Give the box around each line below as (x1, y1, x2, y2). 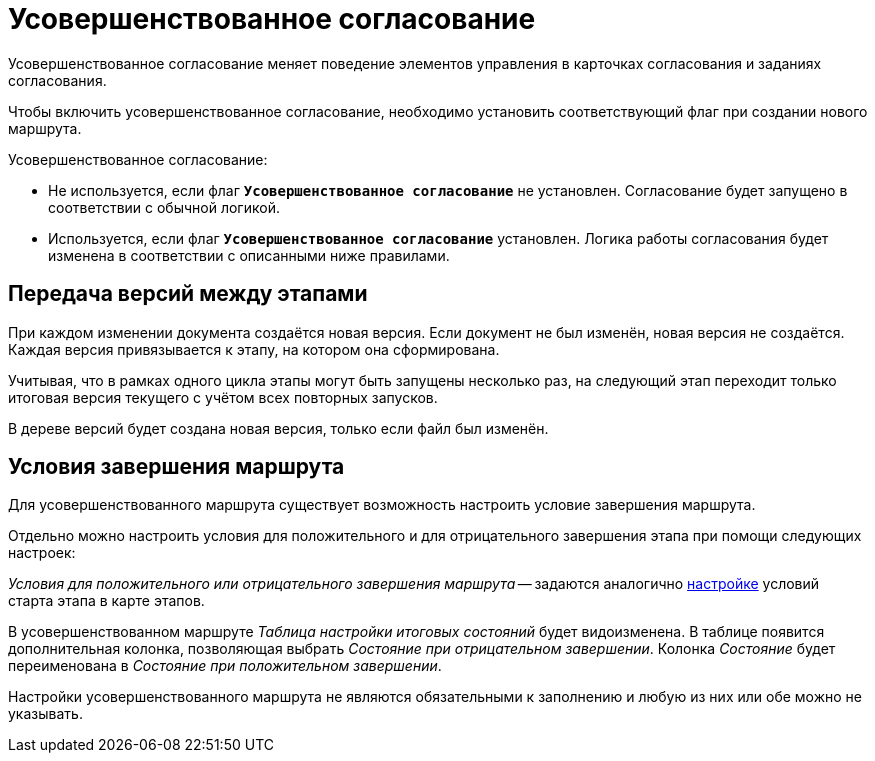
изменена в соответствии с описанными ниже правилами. (48, 246, 450, 264)
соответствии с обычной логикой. (48, 198, 280, 216)
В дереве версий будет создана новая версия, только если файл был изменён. (8, 419, 549, 437)
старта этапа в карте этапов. (8, 592, 205, 610)
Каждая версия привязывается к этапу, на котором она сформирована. (8, 340, 500, 358)
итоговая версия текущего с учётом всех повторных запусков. (8, 388, 438, 406)
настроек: (8, 544, 76, 562)
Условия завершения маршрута (8, 454, 345, 480)
